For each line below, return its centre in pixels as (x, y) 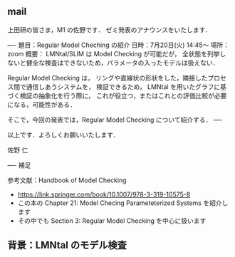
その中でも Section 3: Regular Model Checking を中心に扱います (112, 221)
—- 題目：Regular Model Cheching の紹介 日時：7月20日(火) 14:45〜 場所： (119, 45)
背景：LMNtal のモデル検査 (67, 245)
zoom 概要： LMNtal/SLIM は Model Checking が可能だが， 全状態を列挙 (114, 53)
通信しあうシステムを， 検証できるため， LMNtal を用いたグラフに (123, 86)
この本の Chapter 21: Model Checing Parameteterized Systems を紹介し (123, 203)
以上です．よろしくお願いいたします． (63, 135)
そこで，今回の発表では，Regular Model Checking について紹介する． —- (115, 120)
